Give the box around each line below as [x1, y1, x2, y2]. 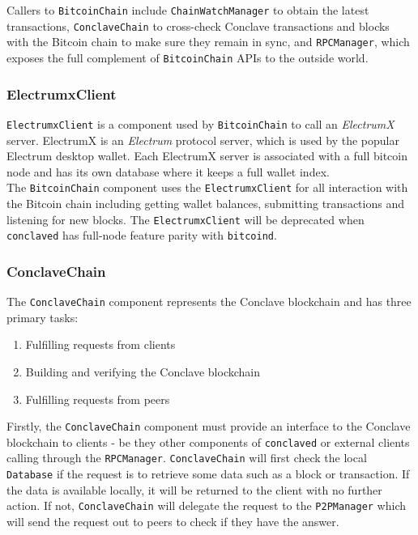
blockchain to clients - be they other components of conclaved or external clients [6, 433, 410, 450]
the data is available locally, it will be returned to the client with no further [6, 481, 382, 498]
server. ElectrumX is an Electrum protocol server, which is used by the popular [6, 131, 399, 148]
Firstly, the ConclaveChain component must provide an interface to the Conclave [6, 418, 411, 435]
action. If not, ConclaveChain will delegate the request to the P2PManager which [6, 497, 407, 514]
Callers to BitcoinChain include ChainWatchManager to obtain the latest [6, 2, 369, 18]
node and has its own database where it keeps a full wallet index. [6, 163, 330, 180]
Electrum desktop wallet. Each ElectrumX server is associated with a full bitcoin [6, 147, 407, 164]
